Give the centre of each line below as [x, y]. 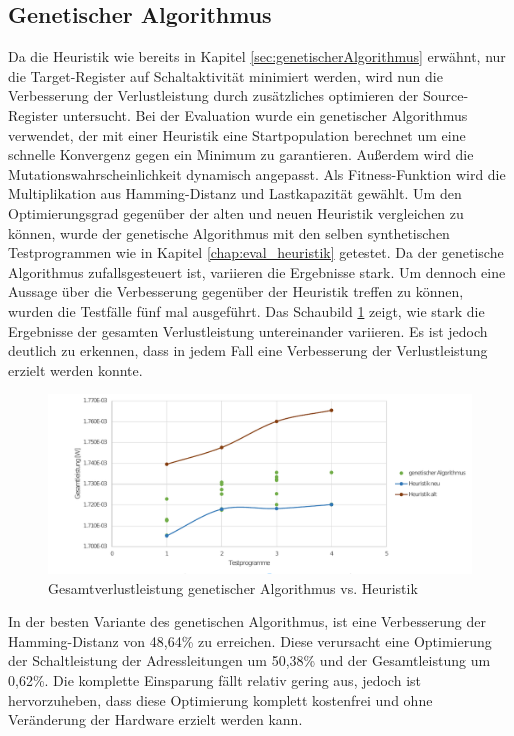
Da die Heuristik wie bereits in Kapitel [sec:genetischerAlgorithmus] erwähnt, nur [257, 56]
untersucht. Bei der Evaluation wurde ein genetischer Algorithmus [265, 114]
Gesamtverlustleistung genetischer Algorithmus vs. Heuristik [233, 587]
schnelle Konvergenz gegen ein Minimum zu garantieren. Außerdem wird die [241, 154]
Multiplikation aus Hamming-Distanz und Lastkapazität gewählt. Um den [235, 193]
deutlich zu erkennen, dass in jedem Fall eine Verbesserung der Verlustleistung [248, 350]
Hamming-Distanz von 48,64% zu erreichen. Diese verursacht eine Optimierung [250, 640]
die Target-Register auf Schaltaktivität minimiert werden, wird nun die [225, 75]
